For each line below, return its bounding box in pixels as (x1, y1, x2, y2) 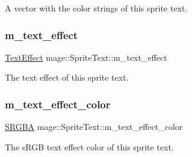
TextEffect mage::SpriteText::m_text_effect (5, 51, 167, 63)
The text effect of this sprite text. (5, 71, 129, 84)
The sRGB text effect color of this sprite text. (5, 140, 174, 153)
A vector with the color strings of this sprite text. (5, 2, 188, 14)
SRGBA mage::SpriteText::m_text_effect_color (5, 120, 183, 133)
